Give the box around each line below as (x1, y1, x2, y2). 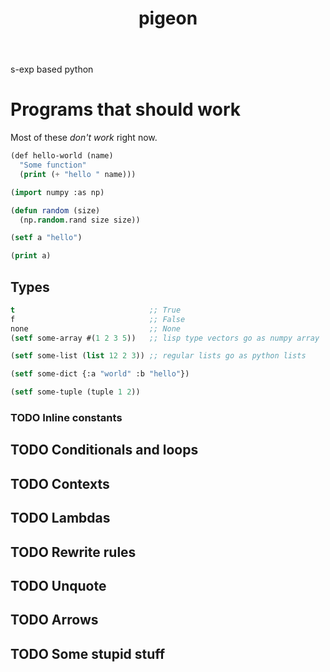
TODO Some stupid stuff (10, 645, 166, 662)
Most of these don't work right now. (10, 132, 158, 144)
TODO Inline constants (10, 410, 123, 424)
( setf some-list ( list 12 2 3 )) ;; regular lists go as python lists (10, 351, 307, 361)
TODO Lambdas (10, 510, 111, 527)
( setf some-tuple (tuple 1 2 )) (10, 387, 141, 397)
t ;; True (10, 305, 182, 315)
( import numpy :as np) (10, 187, 105, 197)
